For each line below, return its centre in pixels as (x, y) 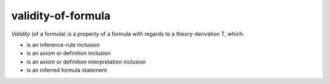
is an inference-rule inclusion (63, 45)
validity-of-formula (61, 16)
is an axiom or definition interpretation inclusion (86, 62)
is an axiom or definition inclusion (69, 53)
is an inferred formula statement (67, 70)
